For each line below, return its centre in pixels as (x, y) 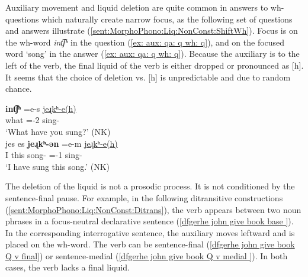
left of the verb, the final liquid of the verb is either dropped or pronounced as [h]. (155, 65)
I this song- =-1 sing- (44, 155)
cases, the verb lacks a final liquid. (68, 267)
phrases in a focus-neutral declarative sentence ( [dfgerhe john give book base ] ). (150, 221)
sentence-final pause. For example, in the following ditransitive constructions (144, 197)
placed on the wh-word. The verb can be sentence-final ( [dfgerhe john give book (150, 244)
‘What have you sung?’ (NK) (58, 131)
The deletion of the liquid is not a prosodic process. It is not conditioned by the (150, 186)
